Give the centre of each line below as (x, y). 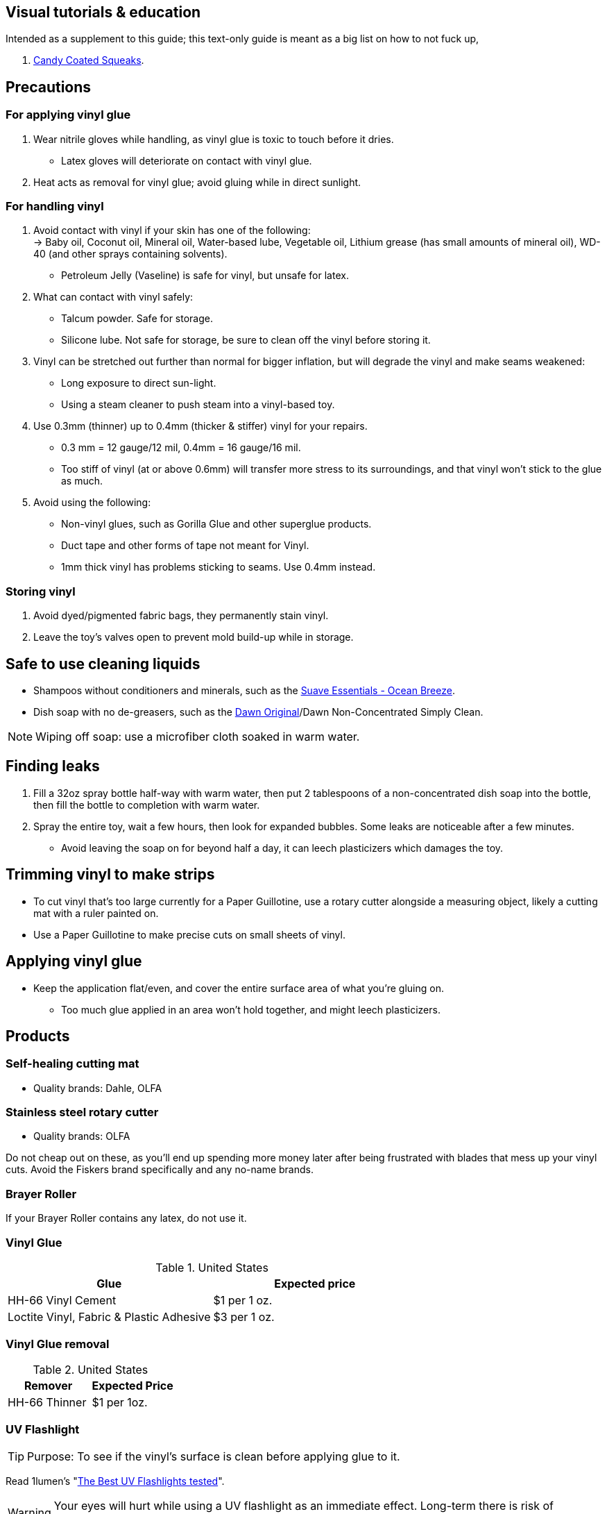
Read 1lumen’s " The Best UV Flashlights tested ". (115, 1481)
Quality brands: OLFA (82, 1136)
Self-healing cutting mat (72, 1064)
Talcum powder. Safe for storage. (137, 319)
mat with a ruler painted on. (96, 913)
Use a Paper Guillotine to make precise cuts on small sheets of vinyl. (189, 934)
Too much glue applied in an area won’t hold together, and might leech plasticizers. (251, 1009)
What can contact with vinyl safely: (113, 297)
